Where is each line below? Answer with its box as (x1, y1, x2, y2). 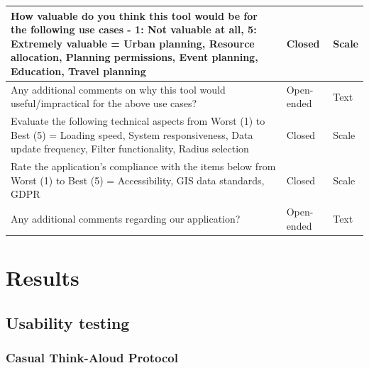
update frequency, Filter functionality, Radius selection (11, 141, 249, 156)
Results (6, 263, 79, 292)
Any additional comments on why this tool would (11, 82, 226, 96)
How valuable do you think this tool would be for (11, 8, 258, 23)
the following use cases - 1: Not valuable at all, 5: (11, 22, 257, 37)
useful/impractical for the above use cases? (11, 96, 197, 111)
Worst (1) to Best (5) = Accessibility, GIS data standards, (11, 172, 265, 187)
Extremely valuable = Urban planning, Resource (11, 35, 255, 50)
